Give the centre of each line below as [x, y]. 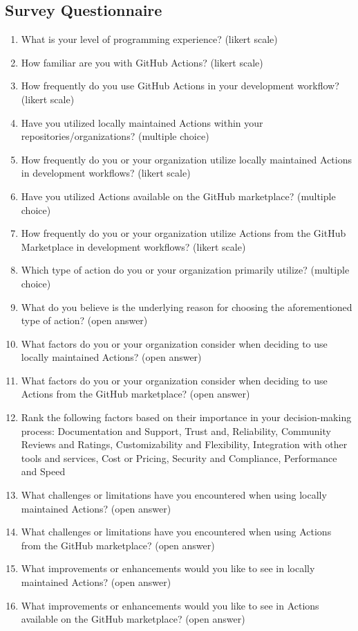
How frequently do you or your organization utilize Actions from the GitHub [183, 233]
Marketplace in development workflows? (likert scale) [133, 246]
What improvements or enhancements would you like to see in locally [168, 568]
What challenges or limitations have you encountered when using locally [174, 495]
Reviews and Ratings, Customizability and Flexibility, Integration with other [184, 444]
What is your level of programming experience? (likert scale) [149, 39]
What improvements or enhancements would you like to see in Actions [170, 605]
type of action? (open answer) [84, 320]
